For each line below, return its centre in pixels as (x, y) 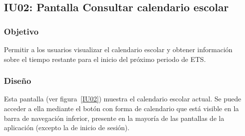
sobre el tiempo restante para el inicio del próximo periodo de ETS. (105, 59)
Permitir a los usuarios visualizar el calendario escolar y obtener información (118, 49)
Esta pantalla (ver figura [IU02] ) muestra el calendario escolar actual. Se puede (122, 99)
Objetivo (21, 31)
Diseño (18, 81)
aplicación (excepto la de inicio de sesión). (67, 127)
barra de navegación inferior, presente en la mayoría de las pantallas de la (114, 118)
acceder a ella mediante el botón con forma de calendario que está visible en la (122, 108)
